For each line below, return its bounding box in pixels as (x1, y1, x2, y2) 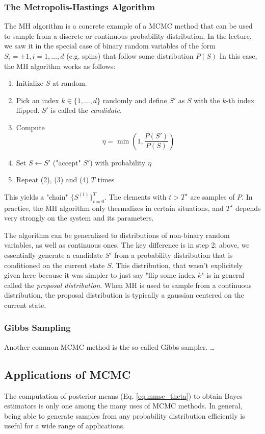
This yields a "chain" (4, 191, 68, 202)
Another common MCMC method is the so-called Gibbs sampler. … (4, 341, 215, 352)
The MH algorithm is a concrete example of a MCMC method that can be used (4, 20, 253, 31)
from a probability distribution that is (114, 249, 233, 260)
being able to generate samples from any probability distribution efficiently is (4, 410, 245, 421)
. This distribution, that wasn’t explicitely (111, 259, 243, 270)
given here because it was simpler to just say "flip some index (4, 270, 196, 280)
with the (194, 94, 220, 105)
